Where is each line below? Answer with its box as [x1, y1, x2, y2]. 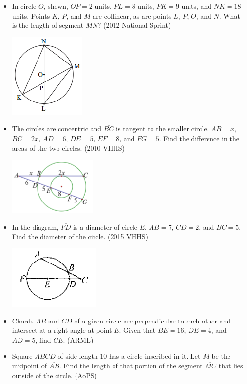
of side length [57, 351, 98, 361]
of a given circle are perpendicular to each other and [74, 315, 231, 325]
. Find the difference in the [159, 133, 240, 143]
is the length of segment [12, 20, 84, 30]
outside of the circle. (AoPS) [12, 370, 97, 380]
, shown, [43, 1, 68, 11]
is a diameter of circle [73, 222, 138, 232]
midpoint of [12, 360, 47, 370]
